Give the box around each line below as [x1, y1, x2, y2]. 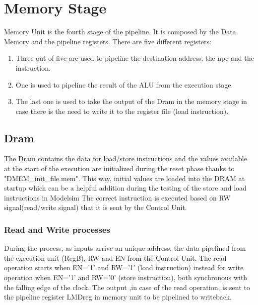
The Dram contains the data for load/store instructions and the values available [4, 153, 247, 164]
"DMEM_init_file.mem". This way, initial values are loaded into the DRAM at [4, 173, 245, 183]
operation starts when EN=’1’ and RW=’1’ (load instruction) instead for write [4, 262, 244, 273]
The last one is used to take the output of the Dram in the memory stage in [15, 96, 247, 106]
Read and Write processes [4, 223, 110, 235]
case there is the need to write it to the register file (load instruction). [15, 105, 229, 116]
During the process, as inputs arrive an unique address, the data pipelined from [4, 243, 246, 253]
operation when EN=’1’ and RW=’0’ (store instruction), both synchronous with [4, 272, 248, 283]
